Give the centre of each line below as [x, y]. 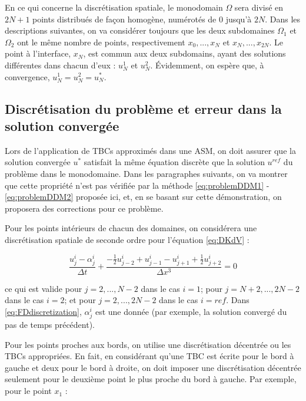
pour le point [28, 391]
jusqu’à [239, 19]
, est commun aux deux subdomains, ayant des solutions [184, 53]
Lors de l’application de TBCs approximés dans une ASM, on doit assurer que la [150, 150]
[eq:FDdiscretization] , [43, 311]
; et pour [80, 300]
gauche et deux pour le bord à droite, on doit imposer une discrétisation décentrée [153, 367]
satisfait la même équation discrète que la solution [174, 162]
